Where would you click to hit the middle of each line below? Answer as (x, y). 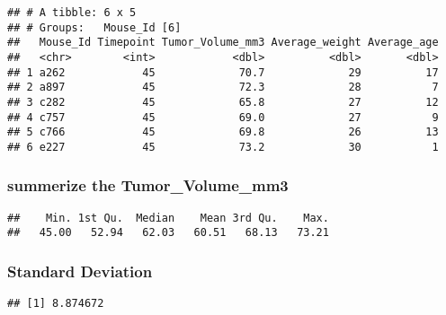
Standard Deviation (80, 271)
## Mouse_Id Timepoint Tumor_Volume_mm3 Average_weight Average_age (223, 43)
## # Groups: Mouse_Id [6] (94, 27)
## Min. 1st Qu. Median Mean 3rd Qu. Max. (168, 218)
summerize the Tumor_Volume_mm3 (148, 185)
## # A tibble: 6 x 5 (72, 13)
